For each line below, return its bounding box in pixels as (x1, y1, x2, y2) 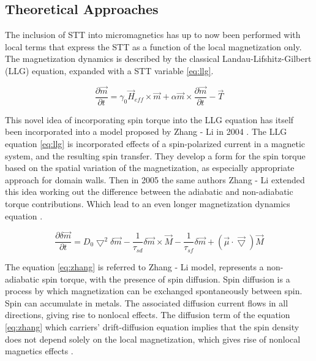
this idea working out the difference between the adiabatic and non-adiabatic (5, 185, 293, 198)
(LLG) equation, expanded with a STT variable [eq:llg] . (5, 64, 214, 77)
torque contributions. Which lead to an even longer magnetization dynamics (5, 197, 290, 210)
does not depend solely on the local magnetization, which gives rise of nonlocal (5, 332, 301, 345)
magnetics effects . (5, 344, 73, 357)
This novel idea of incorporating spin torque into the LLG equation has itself (5, 113, 294, 126)
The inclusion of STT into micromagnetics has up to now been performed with (5, 28, 301, 41)
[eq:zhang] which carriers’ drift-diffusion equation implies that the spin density (5, 320, 299, 333)
